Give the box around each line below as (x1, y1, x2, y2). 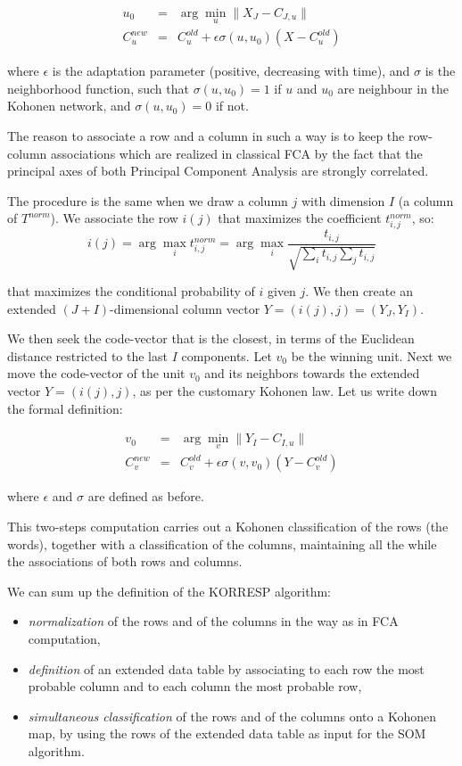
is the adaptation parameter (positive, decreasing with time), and (52, 62, 410, 80)
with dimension (301, 191, 385, 210)
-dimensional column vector (110, 299, 260, 317)
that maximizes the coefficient (218, 209, 382, 227)
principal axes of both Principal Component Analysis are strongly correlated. (7, 161, 429, 180)
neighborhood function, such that (7, 78, 189, 97)
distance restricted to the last (7, 346, 168, 365)
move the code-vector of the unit (7, 364, 186, 383)
